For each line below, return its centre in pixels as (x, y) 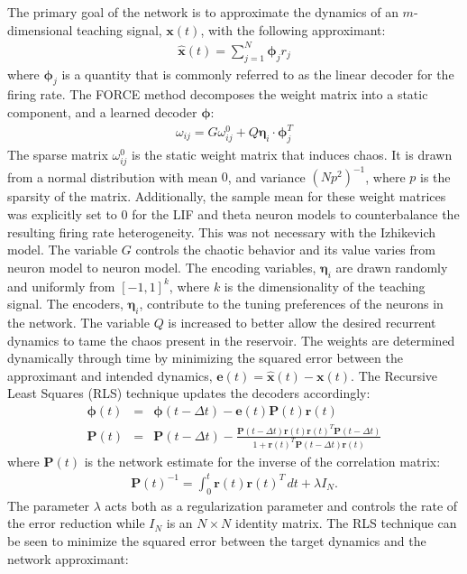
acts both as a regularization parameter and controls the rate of (281, 505)
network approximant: (68, 558)
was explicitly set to (62, 214)
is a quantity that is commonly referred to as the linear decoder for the (258, 74)
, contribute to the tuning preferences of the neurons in (291, 304)
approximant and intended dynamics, (110, 375)
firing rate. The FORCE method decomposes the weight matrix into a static (218, 94)
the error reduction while (76, 523)
